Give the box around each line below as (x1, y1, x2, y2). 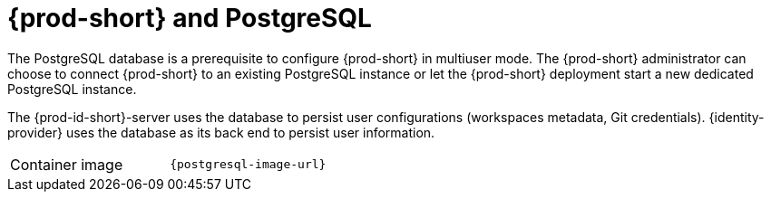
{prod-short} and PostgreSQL (7, 3, 372, 33)
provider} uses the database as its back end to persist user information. (7, 124, 435, 140)
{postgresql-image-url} (170, 157, 327, 172)
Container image (10, 155, 123, 174)
